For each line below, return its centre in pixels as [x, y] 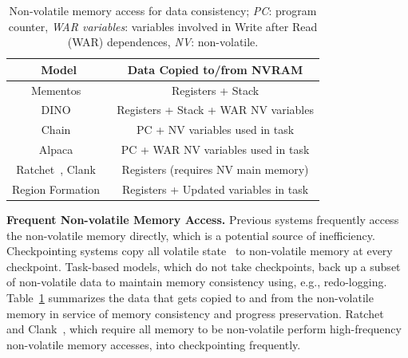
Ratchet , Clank [56, 169]
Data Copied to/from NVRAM [215, 69]
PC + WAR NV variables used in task [215, 149]
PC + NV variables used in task [215, 130]
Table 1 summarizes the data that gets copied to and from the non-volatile [190, 297]
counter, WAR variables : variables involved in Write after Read [163, 26]
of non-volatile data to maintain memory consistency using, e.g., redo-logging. [197, 282]
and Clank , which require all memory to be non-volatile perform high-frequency [204, 329]
